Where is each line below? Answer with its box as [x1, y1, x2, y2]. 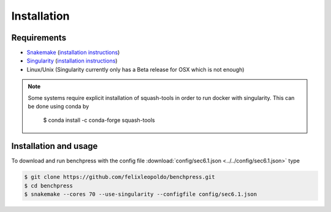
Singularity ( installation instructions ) [26, 57, 118, 64]
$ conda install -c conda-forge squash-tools [43, 116, 156, 124]
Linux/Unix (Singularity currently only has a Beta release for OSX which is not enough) [26, 66, 245, 73]
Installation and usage [11, 141, 98, 151]
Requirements [11, 32, 67, 43]
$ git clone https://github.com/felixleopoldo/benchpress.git [24, 173, 215, 181]
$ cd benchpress [24, 182, 74, 189]
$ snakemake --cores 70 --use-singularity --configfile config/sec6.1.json [24, 191, 257, 198]
